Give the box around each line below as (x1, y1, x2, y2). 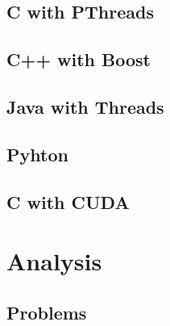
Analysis (6, 245, 102, 278)
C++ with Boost (6, 47, 151, 72)
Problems (6, 299, 87, 324)
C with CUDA (6, 189, 130, 214)
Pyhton (6, 141, 68, 166)
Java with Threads (6, 94, 164, 119)
